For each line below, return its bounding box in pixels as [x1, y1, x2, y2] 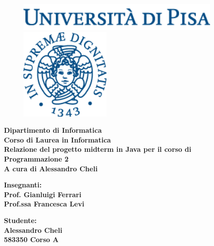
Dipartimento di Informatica [4, 125, 102, 135]
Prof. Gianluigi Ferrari [4, 189, 82, 199]
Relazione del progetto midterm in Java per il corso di [4, 144, 192, 154]
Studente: [4, 215, 37, 225]
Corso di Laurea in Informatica [4, 134, 111, 144]
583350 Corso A [4, 234, 59, 245]
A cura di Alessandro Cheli [4, 163, 98, 173]
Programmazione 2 [4, 154, 69, 164]
